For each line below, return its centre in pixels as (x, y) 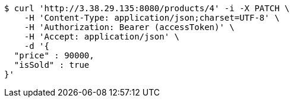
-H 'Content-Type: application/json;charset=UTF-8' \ (152, 18)
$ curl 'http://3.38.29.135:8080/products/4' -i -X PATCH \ (147, 8)
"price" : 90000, (54, 55)
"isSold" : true (52, 65)
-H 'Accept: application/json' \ (102, 37)
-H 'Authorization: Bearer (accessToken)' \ (129, 27)
